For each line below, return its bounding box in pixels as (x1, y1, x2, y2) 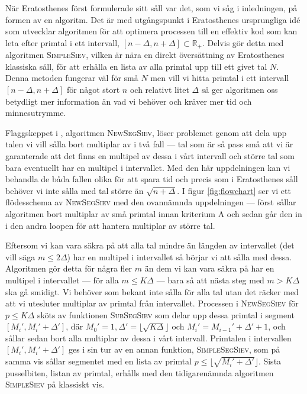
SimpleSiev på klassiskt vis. (5, 378, 105, 390)
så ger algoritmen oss (201, 83, 278, 96)
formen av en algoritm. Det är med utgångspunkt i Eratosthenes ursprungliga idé (5, 13, 300, 25)
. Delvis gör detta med (202, 36, 284, 49)
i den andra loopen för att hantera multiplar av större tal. (5, 219, 215, 231)
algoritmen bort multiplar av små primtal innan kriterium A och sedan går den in (5, 207, 302, 219)
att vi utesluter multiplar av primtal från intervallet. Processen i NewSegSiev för (5, 297, 299, 309)
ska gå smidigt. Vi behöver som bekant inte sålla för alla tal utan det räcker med (5, 285, 299, 298)
